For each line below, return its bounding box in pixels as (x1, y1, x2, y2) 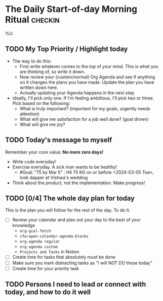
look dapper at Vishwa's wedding (19, 174, 88, 180)
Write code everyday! (12, 158, 56, 164)
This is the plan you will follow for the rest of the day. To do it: (5, 207, 130, 213)
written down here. (19, 84, 58, 90)
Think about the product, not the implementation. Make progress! (12, 180, 145, 186)
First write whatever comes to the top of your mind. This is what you (19, 63, 159, 69)
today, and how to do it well (5, 288, 91, 297)
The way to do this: (12, 58, 52, 64)
